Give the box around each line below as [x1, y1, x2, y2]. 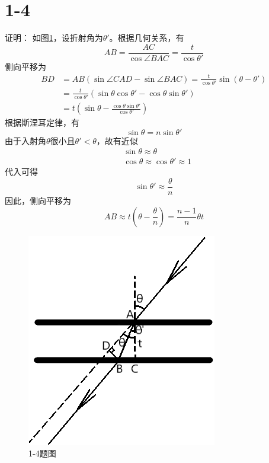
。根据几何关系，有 [109, 31, 184, 44]
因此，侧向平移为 [5, 194, 71, 207]
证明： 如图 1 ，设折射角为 [5, 31, 103, 44]
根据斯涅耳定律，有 [5, 116, 79, 129]
